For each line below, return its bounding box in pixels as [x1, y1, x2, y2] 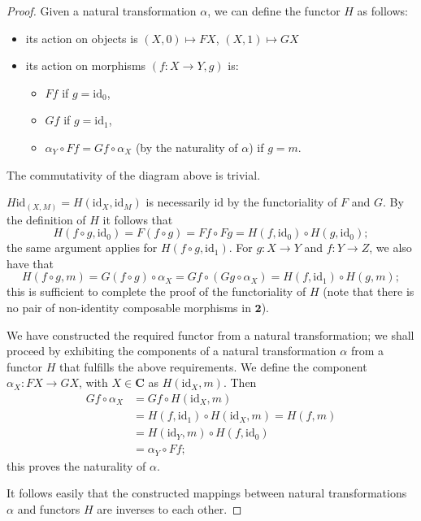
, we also [369, 239, 412, 256]
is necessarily [145, 193, 210, 211]
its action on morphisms [25, 57, 146, 74]
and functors [17, 500, 80, 517]
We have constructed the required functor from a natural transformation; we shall [7, 326, 414, 343]
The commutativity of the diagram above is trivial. [7, 166, 261, 183]
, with [79, 374, 108, 391]
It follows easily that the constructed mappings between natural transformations [7, 484, 407, 501]
